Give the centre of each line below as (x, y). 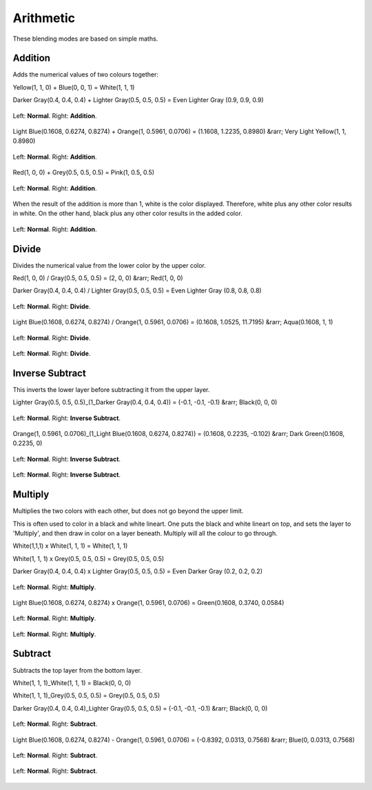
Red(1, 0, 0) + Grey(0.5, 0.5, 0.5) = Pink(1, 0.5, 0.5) (84, 172)
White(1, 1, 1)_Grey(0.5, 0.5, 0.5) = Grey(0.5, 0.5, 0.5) (86, 695)
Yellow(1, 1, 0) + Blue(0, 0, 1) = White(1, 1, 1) (74, 87)
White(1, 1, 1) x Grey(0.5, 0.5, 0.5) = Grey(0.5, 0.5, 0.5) (89, 558)
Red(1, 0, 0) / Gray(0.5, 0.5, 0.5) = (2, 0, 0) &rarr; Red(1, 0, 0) (98, 278)
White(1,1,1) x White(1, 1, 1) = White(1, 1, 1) (70, 546)
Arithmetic (44, 18)
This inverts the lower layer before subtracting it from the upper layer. (111, 389)
